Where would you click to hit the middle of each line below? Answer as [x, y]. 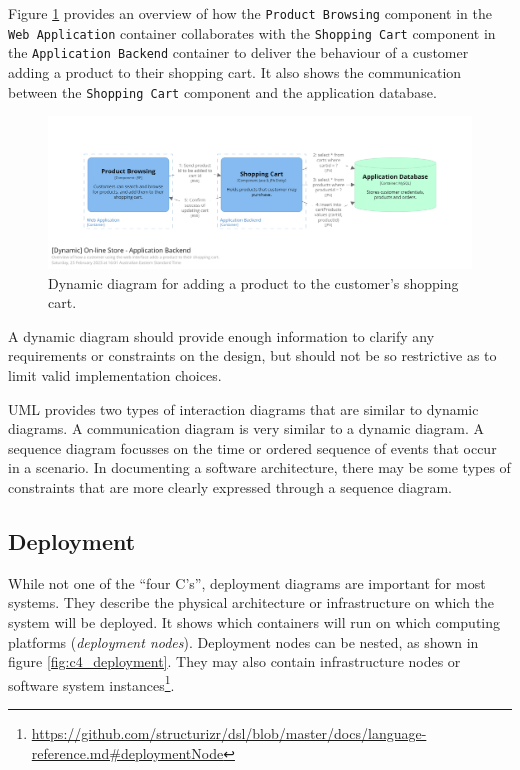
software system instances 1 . [91, 683]
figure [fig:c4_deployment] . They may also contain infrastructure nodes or [234, 661]
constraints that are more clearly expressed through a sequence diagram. [230, 486]
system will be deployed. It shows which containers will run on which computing [254, 621]
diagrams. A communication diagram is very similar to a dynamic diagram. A [246, 428]
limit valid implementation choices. [115, 374]
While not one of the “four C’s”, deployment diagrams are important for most [247, 582]
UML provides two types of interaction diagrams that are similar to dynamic [243, 408]
